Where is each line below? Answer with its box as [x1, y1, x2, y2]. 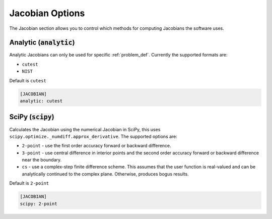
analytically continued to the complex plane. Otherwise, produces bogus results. [22, 171, 189, 177]
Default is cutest [9, 77, 46, 83]
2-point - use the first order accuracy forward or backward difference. [22, 143, 171, 149]
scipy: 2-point [20, 201, 57, 206]
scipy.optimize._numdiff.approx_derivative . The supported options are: [9, 133, 177, 139]
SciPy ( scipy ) [9, 113, 55, 121]
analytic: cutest [20, 98, 63, 103]
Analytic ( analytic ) [9, 38, 75, 47]
